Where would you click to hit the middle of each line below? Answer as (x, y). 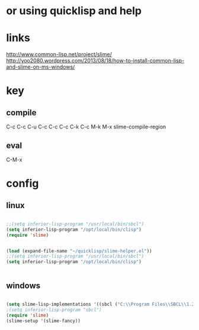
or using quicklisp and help (74, 11)
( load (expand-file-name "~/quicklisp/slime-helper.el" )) (79, 251)
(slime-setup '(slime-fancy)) (44, 321)
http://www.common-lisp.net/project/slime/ (59, 54)
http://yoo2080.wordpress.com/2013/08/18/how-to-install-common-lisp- (95, 61)
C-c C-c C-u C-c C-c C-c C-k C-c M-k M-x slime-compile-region (86, 127)
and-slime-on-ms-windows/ (41, 67)
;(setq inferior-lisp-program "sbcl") (54, 310)
